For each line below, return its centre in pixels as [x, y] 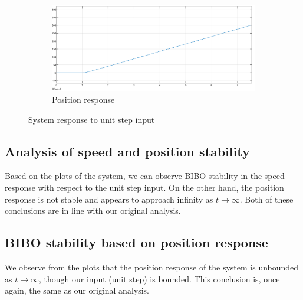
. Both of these [266, 199]
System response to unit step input [92, 119]
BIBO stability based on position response [136, 242]
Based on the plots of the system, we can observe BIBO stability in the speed [145, 176]
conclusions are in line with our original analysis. [93, 211]
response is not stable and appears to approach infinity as [109, 199]
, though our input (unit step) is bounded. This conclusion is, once [159, 278]
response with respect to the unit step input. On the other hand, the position [144, 187]
